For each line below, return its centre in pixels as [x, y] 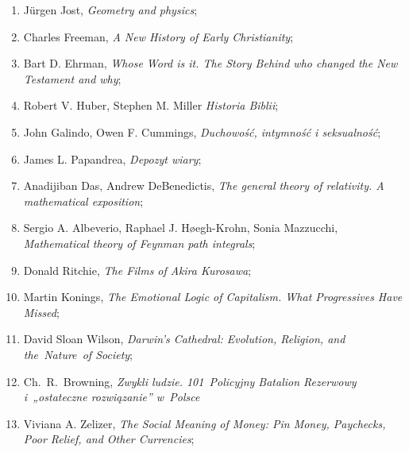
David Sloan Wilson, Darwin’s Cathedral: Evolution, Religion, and [184, 339]
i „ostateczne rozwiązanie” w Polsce [112, 397]
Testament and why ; [72, 78]
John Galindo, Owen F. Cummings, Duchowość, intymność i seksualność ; [202, 131]
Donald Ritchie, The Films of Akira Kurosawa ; [137, 270]
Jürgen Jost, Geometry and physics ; [110, 10]
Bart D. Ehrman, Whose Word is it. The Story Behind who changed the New [210, 63]
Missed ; [41, 312]
